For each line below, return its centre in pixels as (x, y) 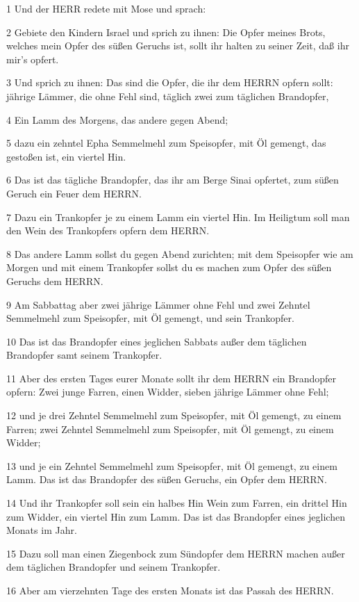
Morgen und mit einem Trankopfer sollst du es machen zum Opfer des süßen (169, 267)
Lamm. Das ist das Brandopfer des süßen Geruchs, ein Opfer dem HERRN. (167, 479)
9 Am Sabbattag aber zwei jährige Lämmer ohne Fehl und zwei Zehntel (158, 304)
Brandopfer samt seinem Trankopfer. (84, 355)
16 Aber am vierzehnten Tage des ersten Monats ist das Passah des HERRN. (170, 590)
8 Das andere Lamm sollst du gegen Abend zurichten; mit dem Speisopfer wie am (180, 253)
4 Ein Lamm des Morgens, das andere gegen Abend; (117, 119)
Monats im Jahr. (42, 530)
